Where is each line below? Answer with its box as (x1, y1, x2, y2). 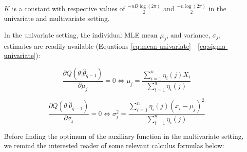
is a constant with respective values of (12, 3, 125, 14)
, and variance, (166, 29, 210, 39)
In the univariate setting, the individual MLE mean (4, 29, 158, 39)
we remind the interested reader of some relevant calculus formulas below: (4, 140, 224, 151)
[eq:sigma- (198, 40, 228, 51)
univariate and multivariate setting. (4, 13, 110, 23)
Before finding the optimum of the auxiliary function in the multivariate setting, (4, 131, 244, 141)
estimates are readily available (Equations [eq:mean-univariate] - (4, 40, 196, 51)
